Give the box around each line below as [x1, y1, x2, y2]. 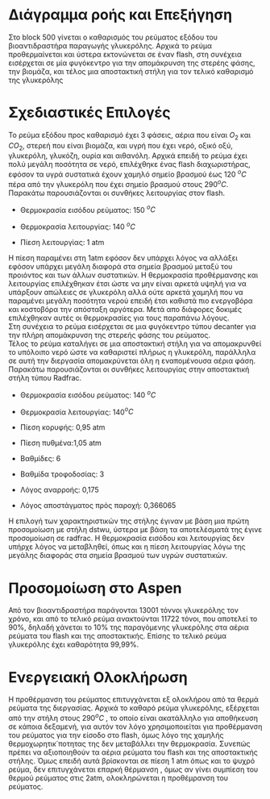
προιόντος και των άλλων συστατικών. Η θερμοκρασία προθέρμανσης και [8, 270, 259, 280]
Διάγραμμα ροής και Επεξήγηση [8, 6, 232, 24]
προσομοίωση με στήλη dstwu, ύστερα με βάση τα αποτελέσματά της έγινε [8, 525, 263, 535]
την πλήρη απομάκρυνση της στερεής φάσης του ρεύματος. [8, 331, 211, 340]
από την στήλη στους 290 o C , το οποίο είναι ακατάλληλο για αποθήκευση [8, 712, 259, 722]
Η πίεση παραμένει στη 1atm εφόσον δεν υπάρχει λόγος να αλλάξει [8, 253, 238, 263]
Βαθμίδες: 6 [19, 454, 61, 464]
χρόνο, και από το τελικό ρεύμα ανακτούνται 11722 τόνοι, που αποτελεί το [8, 614, 258, 624]
